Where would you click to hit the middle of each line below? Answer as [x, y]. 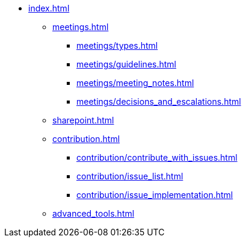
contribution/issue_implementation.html [155, 195]
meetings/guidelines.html [126, 64]
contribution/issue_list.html [130, 176]
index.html [49, 8]
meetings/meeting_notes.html [135, 83]
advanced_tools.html [94, 213]
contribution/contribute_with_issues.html [157, 157]
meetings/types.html [117, 45]
